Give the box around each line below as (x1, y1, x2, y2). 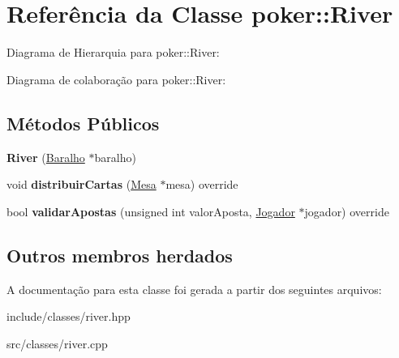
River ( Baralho (6, 148, 85, 165)
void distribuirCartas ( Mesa (6, 176, 157, 193)
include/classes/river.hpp (6, 308, 131, 325)
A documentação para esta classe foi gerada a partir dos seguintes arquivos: (6, 280, 382, 297)
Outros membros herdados (6, 242, 233, 267)
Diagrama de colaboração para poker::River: (6, 70, 226, 87)
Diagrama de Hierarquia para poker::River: (6, 44, 220, 61)
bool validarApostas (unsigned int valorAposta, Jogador (6, 202, 295, 219)
